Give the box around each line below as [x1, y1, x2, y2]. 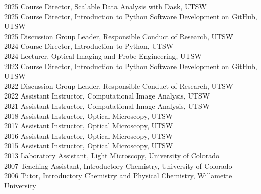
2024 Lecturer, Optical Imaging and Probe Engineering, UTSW [4, 50, 202, 61]
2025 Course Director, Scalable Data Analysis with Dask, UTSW [4, 1, 207, 11]
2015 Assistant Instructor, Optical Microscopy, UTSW [4, 140, 173, 151]
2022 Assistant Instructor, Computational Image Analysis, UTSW [4, 90, 210, 101]
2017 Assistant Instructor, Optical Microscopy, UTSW [4, 120, 173, 131]
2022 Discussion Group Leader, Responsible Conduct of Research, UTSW [4, 80, 234, 91]
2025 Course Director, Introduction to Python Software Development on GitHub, [4, 11, 257, 21]
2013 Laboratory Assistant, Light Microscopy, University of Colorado [4, 150, 219, 160]
